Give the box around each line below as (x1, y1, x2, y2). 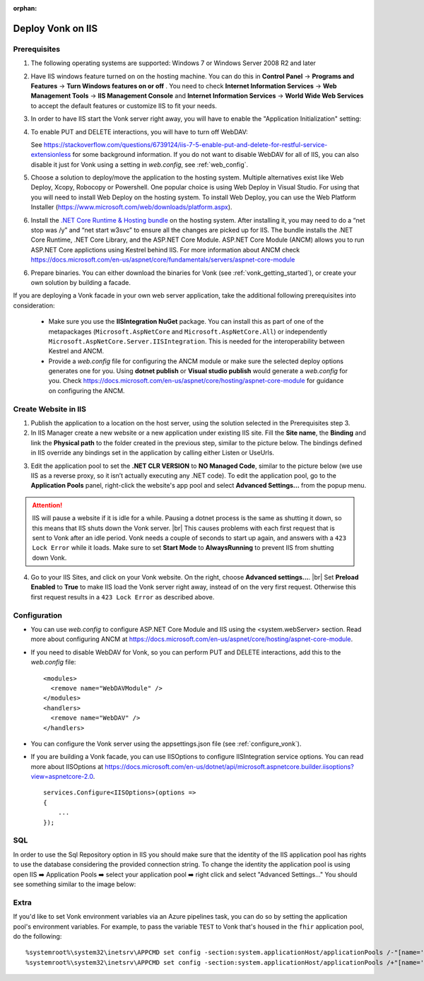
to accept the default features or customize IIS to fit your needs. (30, 101, 217, 110)
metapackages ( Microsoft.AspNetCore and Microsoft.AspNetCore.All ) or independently (48, 327, 328, 336)
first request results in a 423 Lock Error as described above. (30, 592, 215, 601)
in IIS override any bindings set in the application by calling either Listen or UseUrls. (30, 449, 275, 457)
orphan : (13, 4, 37, 12)
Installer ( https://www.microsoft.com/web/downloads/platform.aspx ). (30, 203, 232, 211)
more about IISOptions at (30, 762, 104, 770)
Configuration (13, 610, 63, 620)
